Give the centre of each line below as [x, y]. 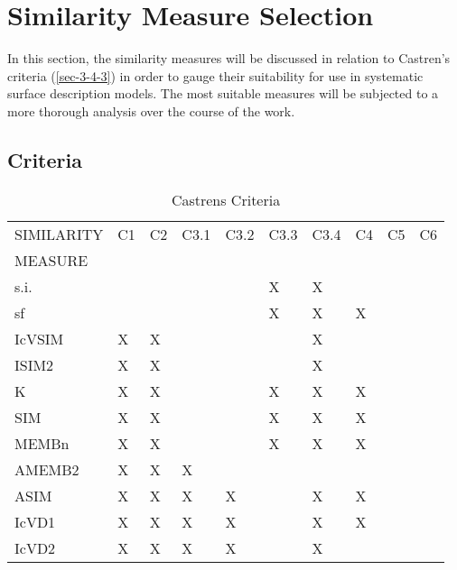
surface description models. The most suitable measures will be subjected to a [223, 93]
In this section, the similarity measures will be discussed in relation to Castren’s [229, 58]
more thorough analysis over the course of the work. [151, 110]
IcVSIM [39, 338]
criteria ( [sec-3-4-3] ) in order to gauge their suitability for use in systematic [215, 75]
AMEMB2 [47, 469]
